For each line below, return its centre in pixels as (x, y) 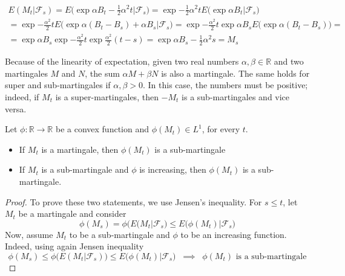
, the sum (102, 73)
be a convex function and (102, 129)
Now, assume (29, 234)
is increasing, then (173, 169)
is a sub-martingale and (85, 169)
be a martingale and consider (72, 213)
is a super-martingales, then (107, 97)
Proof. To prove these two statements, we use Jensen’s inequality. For (133, 201)
